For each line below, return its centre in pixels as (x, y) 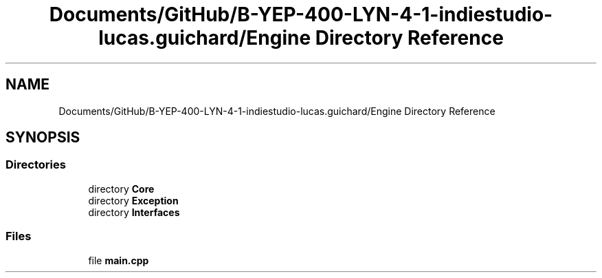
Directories (36, 165)
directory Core (121, 189)
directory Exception (133, 200)
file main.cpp (119, 260)
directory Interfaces (134, 212)
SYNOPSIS (43, 138)
